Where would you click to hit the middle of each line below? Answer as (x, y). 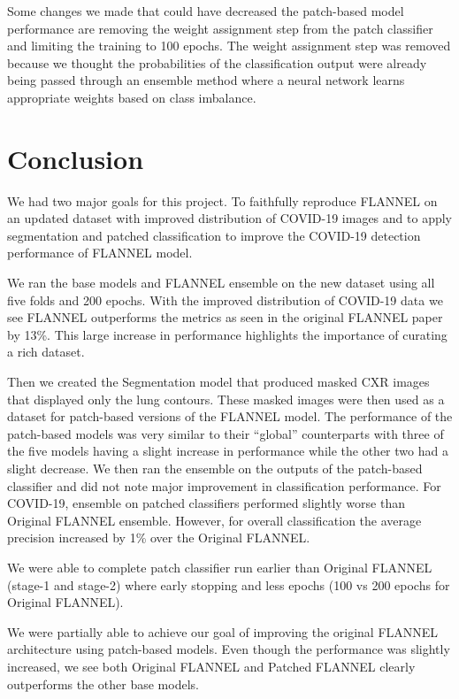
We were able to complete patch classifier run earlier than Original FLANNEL (220, 567)
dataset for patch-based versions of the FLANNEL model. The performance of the (230, 416)
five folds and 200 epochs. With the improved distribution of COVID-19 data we (225, 300)
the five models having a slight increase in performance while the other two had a (228, 451)
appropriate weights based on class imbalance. (132, 97)
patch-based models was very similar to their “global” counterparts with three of (226, 433)
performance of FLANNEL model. (100, 253)
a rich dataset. (46, 352)
